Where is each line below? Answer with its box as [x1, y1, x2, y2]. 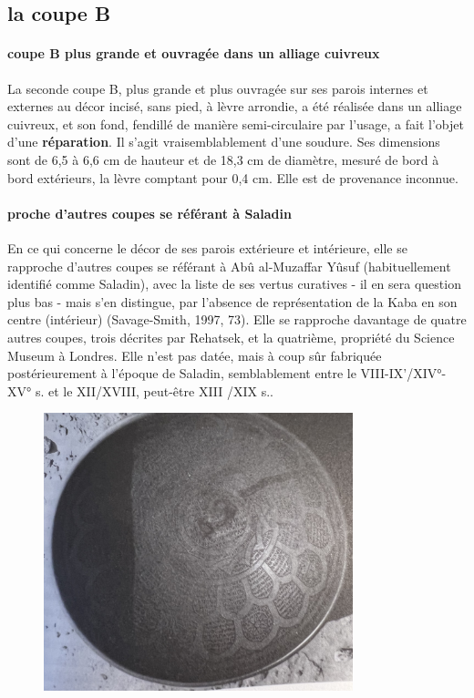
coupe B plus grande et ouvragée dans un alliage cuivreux [7, 44, 380, 63]
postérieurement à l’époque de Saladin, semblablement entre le [7, 364, 356, 383]
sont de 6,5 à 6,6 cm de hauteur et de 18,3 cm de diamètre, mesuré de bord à [7, 149, 439, 169]
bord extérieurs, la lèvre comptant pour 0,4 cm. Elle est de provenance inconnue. [7, 168, 459, 187]
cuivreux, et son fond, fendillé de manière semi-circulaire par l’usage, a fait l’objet [7, 114, 464, 133]
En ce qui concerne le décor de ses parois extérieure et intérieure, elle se [7, 238, 407, 257]
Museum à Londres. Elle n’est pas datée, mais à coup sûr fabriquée [7, 345, 382, 364]
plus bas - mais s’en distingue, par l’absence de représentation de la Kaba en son [7, 292, 458, 311]
